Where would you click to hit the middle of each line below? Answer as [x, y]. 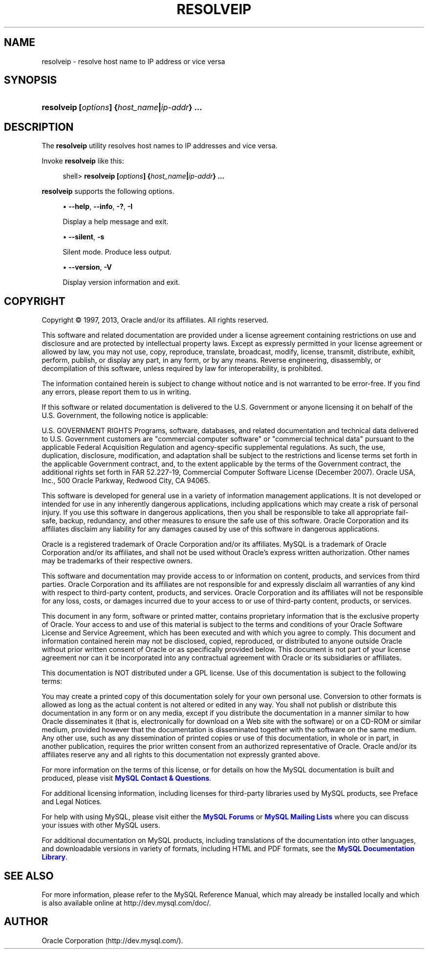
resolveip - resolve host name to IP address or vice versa [133, 61]
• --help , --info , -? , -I [98, 207]
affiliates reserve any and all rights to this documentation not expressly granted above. [181, 755]
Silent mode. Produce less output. [117, 252]
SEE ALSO [29, 876]
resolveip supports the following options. [108, 191]
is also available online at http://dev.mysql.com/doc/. [126, 903]
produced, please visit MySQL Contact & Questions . [127, 778]
